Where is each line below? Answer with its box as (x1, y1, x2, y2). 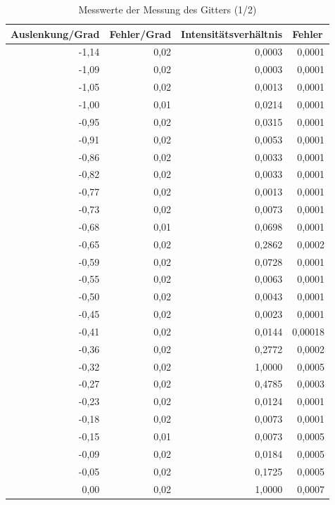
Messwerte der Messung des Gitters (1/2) (78, 2, 257, 16)
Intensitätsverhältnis (181, 26, 283, 41)
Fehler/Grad (109, 26, 172, 41)
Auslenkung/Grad (11, 26, 100, 41)
